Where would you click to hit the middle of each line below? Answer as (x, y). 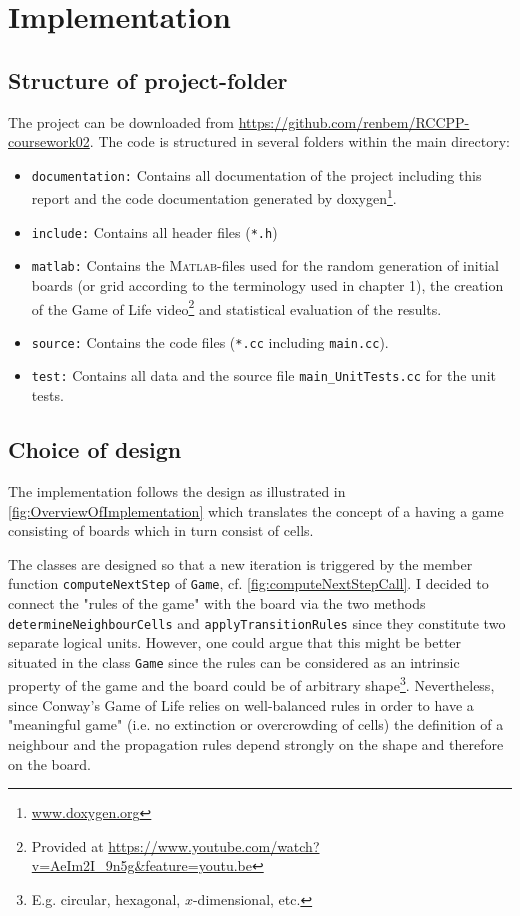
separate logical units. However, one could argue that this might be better (235, 642)
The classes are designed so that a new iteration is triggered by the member (240, 563)
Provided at (67, 845)
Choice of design (95, 449)
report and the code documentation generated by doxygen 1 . (214, 197)
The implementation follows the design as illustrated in (177, 490)
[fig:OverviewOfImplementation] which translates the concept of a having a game (256, 510)
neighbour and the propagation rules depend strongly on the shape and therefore (256, 743)
